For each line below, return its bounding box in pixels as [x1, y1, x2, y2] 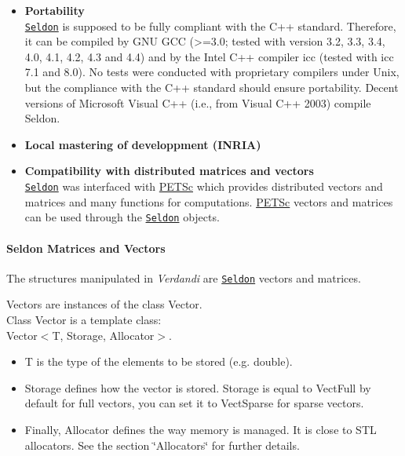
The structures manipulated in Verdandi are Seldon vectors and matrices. [6, 269, 361, 286]
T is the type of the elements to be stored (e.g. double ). [24, 353, 293, 370]
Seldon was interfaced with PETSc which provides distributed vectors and [24, 178, 383, 194]
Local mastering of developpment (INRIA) [24, 136, 261, 152]
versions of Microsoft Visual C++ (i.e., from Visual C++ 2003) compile [24, 94, 371, 111]
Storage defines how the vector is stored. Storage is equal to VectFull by [24, 379, 371, 396]
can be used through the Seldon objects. [24, 209, 220, 225]
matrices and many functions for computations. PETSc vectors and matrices [24, 193, 393, 210]
